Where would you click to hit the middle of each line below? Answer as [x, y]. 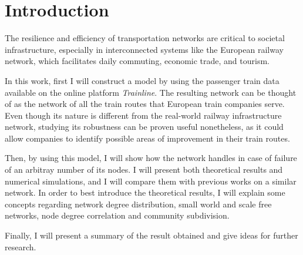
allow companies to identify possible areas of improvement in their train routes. [147, 138]
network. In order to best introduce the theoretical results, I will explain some [145, 192]
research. [21, 246]
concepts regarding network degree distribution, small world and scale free [138, 204]
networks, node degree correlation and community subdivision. [117, 215]
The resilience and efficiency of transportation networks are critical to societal [145, 38]
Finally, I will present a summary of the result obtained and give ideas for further [151, 235]
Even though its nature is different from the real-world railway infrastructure [143, 115]
